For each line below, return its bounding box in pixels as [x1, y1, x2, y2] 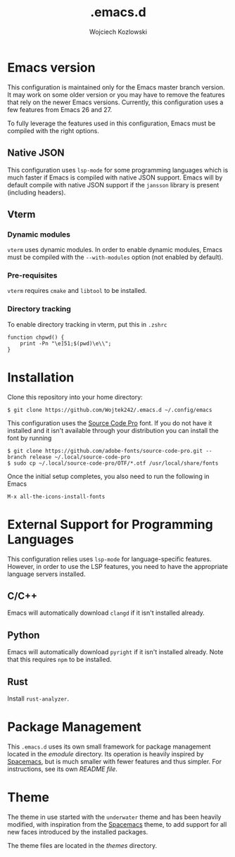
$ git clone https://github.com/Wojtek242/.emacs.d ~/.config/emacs [7, 406, 212, 413]
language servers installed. [7, 570, 86, 578]
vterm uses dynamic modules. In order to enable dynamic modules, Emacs [7, 246, 223, 254]
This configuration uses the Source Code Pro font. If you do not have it [7, 418, 212, 427]
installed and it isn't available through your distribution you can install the [7, 426, 220, 434]
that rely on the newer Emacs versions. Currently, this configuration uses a [7, 98, 224, 106]
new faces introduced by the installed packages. [7, 827, 148, 836]
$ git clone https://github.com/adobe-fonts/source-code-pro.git [7, 447, 203, 454]
